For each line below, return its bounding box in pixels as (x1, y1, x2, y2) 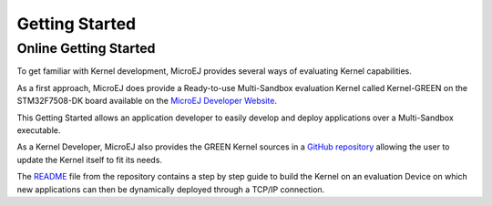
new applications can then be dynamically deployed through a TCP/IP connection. (16, 183, 325, 195)
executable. (16, 124, 61, 136)
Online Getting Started (16, 40, 156, 57)
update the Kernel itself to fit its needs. (16, 154, 163, 165)
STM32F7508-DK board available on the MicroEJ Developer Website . (16, 96, 278, 107)
